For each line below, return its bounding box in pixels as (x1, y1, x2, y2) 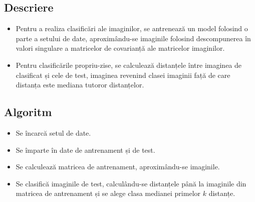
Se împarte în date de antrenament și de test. (16, 144, 155, 155)
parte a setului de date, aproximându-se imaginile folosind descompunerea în (16, 33, 251, 43)
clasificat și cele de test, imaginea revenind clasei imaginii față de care (16, 69, 230, 80)
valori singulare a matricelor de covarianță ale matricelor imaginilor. (16, 43, 225, 53)
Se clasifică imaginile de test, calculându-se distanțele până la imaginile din (16, 178, 246, 188)
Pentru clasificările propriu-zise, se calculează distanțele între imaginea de (16, 59, 242, 70)
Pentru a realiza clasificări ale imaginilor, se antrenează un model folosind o (16, 23, 248, 34)
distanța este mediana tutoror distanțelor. (16, 79, 144, 90)
